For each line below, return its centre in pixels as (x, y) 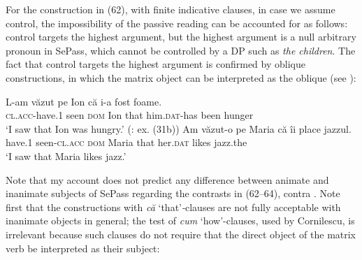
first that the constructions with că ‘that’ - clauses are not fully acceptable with (173, 207)
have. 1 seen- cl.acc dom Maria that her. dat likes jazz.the (126, 142)
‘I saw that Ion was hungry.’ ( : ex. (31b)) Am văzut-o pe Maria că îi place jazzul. (179, 128)
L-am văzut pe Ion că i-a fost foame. (84, 101)
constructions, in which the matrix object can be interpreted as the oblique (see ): (181, 77)
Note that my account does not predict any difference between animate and (167, 179)
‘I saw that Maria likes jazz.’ (66, 156)
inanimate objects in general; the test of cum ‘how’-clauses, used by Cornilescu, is (180, 221)
